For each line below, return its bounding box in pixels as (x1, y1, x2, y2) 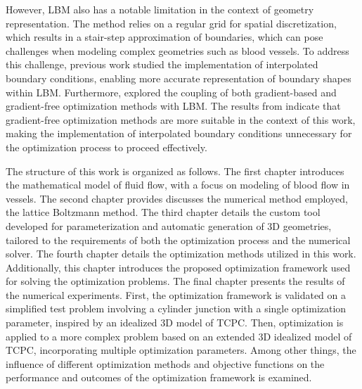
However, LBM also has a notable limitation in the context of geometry (6, 2, 314, 16)
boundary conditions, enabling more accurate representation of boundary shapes (6, 70, 351, 85)
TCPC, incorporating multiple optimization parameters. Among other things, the (6, 343, 356, 357)
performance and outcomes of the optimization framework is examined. (6, 370, 312, 385)
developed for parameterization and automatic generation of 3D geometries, (6, 218, 332, 233)
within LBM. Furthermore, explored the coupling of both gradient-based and (6, 84, 337, 99)
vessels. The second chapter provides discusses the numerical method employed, (6, 191, 348, 205)
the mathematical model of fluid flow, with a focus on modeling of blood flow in (6, 177, 350, 192)
